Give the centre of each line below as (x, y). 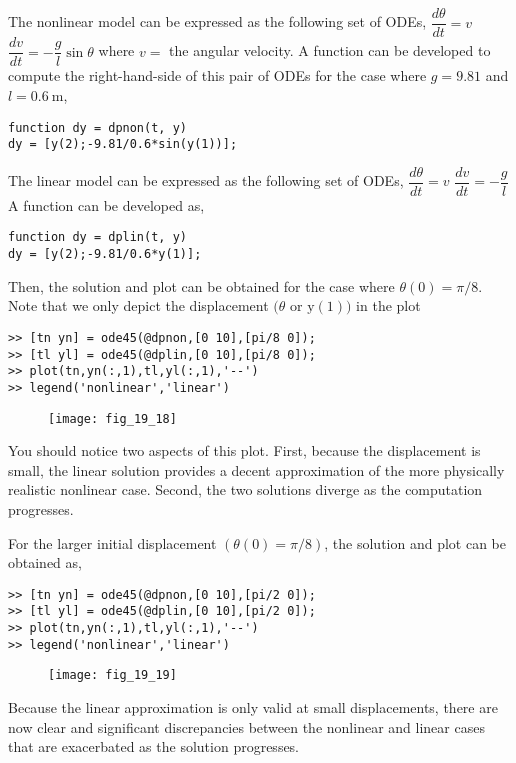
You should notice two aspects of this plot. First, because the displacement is (244, 450)
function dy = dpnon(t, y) (97, 127)
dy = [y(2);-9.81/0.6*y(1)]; (105, 254)
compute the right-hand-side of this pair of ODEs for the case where (217, 75)
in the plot (388, 305)
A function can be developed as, (106, 204)
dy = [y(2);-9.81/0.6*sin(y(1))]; (123, 144)
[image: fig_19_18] (112, 418)
